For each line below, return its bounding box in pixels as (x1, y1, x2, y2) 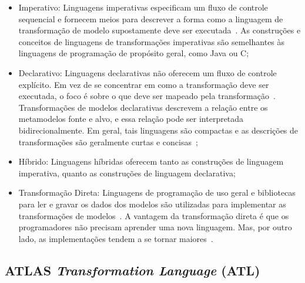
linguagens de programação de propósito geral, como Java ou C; (18, 47, 249, 59)
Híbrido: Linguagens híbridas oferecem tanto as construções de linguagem (18, 155, 284, 168)
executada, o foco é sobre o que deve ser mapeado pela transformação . (18, 90, 276, 102)
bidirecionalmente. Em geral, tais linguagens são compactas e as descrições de (18, 124, 299, 136)
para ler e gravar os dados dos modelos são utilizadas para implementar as (18, 197, 286, 210)
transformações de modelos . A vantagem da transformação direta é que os (18, 209, 289, 221)
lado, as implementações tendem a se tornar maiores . (18, 232, 213, 244)
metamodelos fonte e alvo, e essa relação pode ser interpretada (18, 112, 244, 125)
